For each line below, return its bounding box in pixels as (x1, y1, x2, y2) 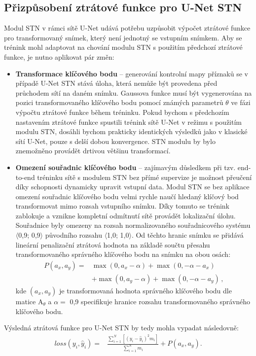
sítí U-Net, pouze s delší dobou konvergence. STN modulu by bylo (15, 136, 216, 146)
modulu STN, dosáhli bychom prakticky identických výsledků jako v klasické (15, 126, 248, 137)
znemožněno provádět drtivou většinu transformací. (15, 145, 171, 156)
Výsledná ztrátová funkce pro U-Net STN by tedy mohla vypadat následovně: (4, 322, 239, 333)
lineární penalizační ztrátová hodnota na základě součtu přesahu (15, 239, 210, 249)
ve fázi (231, 97, 251, 107)
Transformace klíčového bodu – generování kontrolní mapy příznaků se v (15, 68, 248, 78)
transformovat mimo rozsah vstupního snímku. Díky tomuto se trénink (15, 201, 229, 211)
